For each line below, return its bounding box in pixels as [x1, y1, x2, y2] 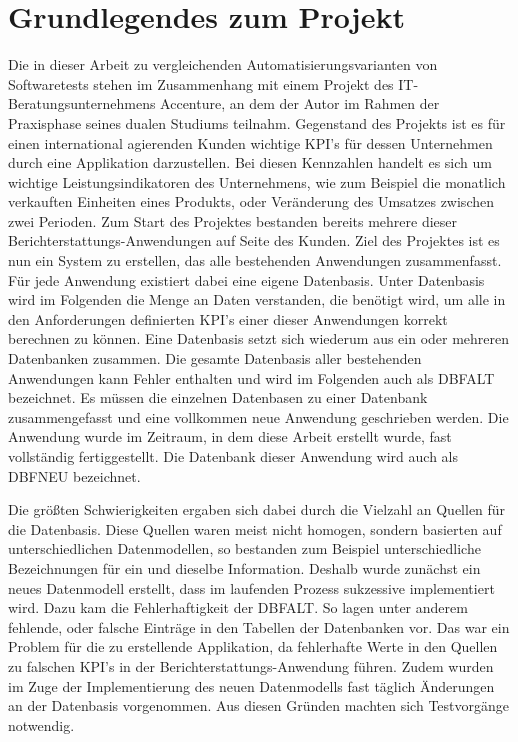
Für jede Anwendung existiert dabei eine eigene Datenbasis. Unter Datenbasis [8, 269, 485, 290]
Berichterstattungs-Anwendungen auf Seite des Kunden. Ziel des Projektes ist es [8, 230, 500, 251]
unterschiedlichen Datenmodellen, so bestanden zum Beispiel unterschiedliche [8, 538, 481, 559]
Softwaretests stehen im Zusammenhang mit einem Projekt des [8, 73, 394, 94]
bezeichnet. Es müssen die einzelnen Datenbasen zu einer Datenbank [8, 387, 428, 408]
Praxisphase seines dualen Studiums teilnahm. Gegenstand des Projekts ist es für [8, 112, 506, 133]
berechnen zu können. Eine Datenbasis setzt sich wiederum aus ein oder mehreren [8, 328, 510, 349]
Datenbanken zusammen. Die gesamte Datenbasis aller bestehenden [8, 348, 422, 369]
